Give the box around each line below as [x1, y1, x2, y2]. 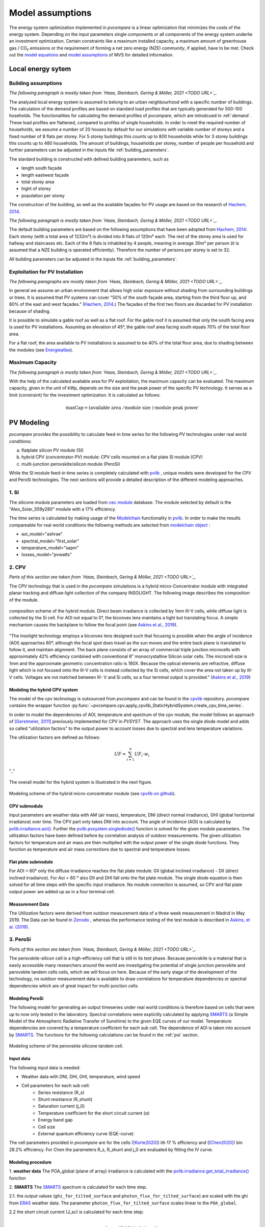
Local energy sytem [9, 64, 71, 73]
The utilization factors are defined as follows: [9, 734, 101, 740]
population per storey [21, 192, 65, 198]
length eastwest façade [21, 172, 69, 178]
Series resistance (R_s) [38, 1090, 84, 1095]
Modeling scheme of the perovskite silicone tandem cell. [9, 1043, 124, 1049]
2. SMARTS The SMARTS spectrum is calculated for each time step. [9, 1184, 147, 1190]
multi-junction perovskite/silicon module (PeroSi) [21, 461, 120, 467]
